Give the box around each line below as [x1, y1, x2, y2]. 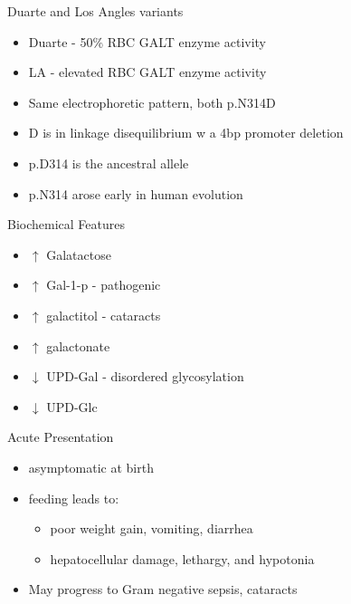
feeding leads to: [28, 488, 119, 507]
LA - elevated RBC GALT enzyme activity [28, 62, 267, 81]
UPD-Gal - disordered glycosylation [46, 367, 244, 386]
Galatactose [46, 244, 111, 264]
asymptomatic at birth [28, 457, 154, 476]
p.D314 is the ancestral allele [28, 153, 189, 172]
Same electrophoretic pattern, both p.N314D [28, 92, 276, 111]
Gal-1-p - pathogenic [46, 275, 161, 294]
